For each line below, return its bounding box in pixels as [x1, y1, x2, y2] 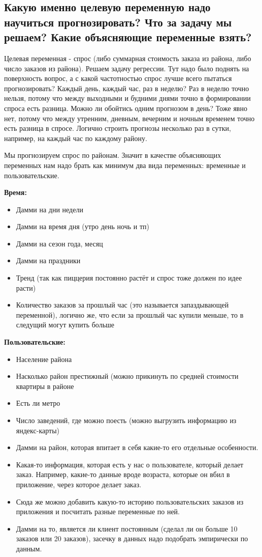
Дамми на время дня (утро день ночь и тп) [16, 221, 150, 232]
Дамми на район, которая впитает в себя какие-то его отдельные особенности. [16, 442, 258, 453]
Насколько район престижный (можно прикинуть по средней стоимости [16, 371, 239, 381]
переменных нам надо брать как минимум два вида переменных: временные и [4, 159, 246, 170]
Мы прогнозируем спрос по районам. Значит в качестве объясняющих [4, 150, 221, 160]
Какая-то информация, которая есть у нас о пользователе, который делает [16, 459, 244, 469]
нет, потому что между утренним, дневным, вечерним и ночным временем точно [4, 113, 255, 123]
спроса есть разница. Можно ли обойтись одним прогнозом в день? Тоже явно [4, 102, 247, 113]
